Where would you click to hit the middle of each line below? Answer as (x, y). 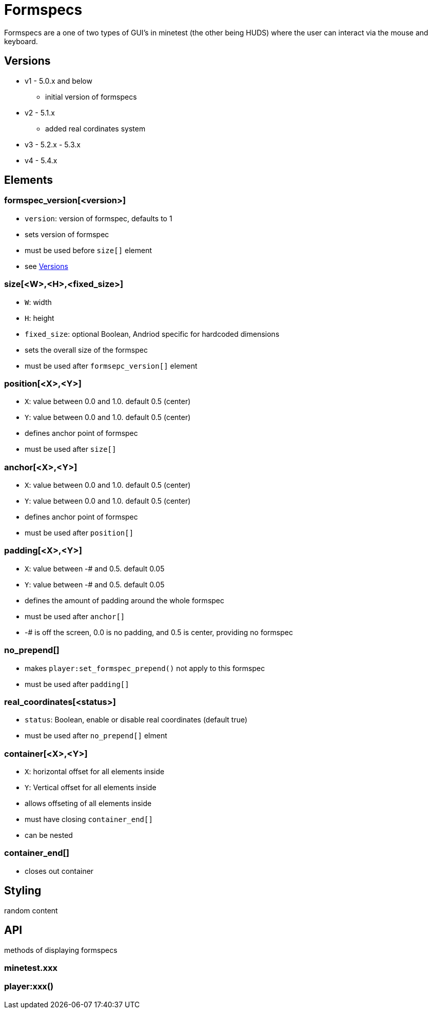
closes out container (59, 871)
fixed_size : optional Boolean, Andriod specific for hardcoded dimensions (152, 334)
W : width (38, 302)
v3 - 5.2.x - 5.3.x (53, 144)
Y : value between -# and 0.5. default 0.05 (95, 584)
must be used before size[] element (89, 250)
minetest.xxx (31, 968)
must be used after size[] (71, 449)
